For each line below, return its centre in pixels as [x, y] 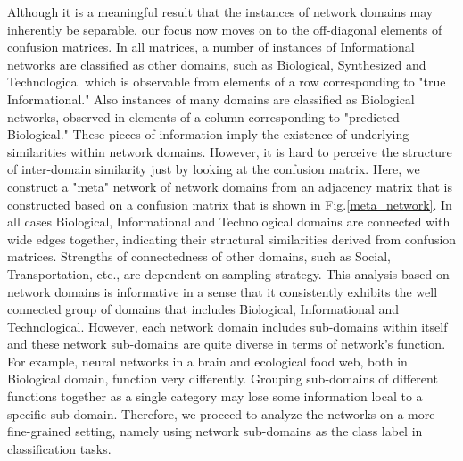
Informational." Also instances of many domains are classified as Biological [211, 99]
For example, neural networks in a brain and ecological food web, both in [207, 361]
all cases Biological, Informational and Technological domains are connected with [229, 222]
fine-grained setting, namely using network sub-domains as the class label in [215, 431]
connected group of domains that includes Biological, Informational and [203, 309]
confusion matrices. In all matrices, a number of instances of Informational [211, 47]
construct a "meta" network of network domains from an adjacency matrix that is [230, 186]
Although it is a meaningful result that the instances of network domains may [220, 12]
